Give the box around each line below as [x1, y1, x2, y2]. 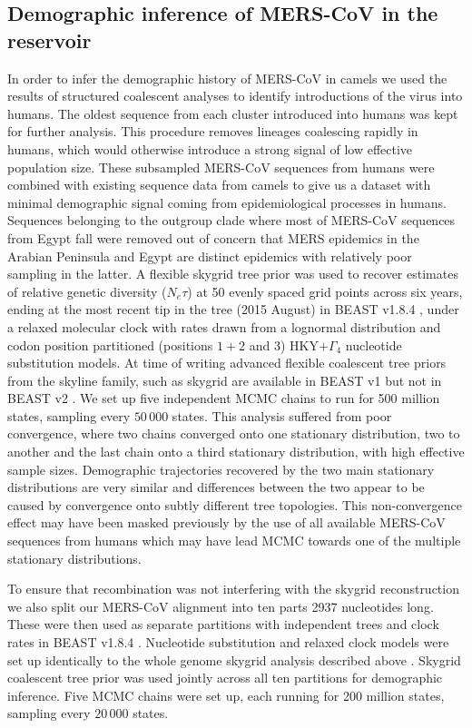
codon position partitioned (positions [7, 335, 213, 354]
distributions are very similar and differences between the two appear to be [7, 477, 425, 497]
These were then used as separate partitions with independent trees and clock [7, 615, 439, 634]
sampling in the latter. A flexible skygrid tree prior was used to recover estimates [7, 264, 458, 283]
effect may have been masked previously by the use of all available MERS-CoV [7, 513, 446, 532]
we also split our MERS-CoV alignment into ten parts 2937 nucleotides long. [7, 596, 434, 615]
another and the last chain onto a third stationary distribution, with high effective [7, 442, 465, 461]
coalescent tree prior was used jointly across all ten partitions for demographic [7, 668, 443, 687]
